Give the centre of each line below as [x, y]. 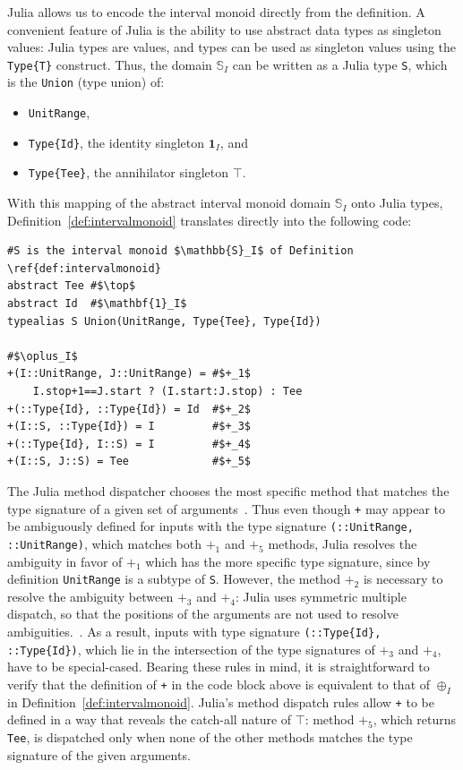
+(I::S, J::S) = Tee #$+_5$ [129, 462]
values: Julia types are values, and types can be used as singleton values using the [232, 47]
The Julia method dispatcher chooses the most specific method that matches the [228, 490]
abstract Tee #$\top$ [72, 286]
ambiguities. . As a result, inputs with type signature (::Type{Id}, [194, 631]
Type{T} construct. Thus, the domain [110, 64]
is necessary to [403, 579]
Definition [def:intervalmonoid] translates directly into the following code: [210, 220]
